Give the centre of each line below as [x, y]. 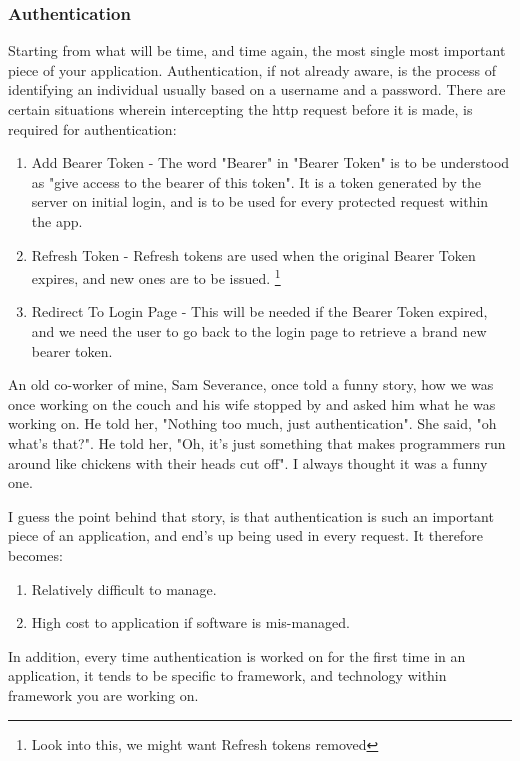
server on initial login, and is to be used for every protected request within [260, 201]
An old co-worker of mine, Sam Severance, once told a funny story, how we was [251, 384]
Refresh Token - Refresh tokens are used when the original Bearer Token [253, 254]
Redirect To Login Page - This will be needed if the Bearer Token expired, [259, 311]
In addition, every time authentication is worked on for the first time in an [237, 655]
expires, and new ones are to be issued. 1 [156, 276]
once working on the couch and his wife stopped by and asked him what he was [252, 403]
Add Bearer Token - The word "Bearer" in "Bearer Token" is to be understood [270, 162]
